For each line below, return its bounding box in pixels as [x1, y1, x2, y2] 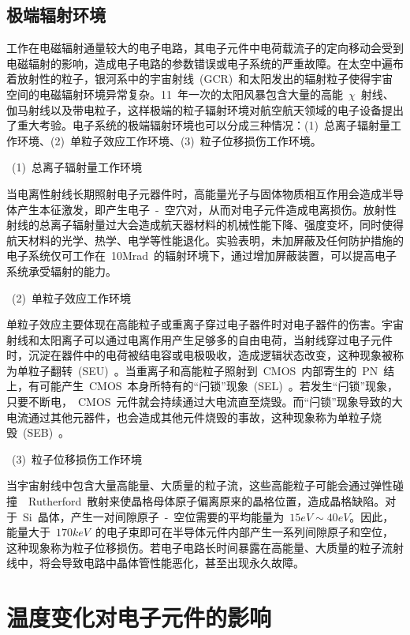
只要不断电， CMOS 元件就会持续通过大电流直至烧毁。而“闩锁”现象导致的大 [6, 393, 403, 410]
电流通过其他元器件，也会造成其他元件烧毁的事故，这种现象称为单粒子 [6, 408, 371, 425]
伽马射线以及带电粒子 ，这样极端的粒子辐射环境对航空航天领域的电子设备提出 [6, 101, 404, 118]
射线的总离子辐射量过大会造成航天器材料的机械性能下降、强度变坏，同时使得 [6, 216, 404, 233]
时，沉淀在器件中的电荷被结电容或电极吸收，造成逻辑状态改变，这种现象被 [6, 347, 393, 363]
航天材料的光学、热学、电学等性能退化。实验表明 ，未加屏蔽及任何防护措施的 [6, 231, 404, 248]
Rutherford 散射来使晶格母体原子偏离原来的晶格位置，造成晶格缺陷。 [28, 493, 386, 509]
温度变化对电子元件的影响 [6, 601, 272, 633]
